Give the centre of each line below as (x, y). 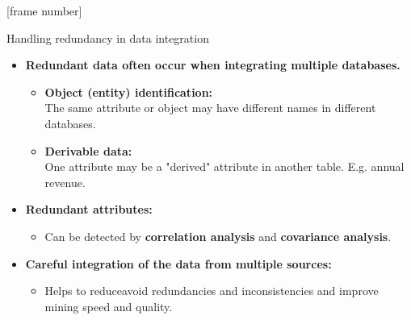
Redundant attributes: (89, 209)
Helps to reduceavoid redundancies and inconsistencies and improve (212, 291)
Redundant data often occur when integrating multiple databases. (213, 65)
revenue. (65, 182)
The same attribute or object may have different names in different (210, 108)
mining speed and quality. (109, 306)
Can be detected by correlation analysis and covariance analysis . (218, 236)
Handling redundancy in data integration (108, 37)
